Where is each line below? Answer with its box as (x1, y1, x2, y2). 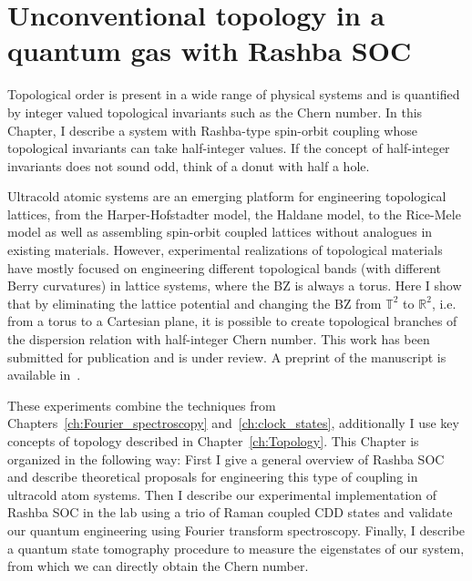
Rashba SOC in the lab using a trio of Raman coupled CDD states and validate (7, 503, 453, 522)
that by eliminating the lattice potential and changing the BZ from (7, 293, 382, 312)
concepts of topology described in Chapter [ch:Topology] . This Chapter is (7, 432, 419, 450)
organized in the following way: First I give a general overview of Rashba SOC (7, 449, 445, 468)
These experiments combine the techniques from (7, 395, 276, 414)
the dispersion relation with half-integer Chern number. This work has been (7, 330, 430, 349)
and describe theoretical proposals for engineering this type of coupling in (7, 467, 418, 486)
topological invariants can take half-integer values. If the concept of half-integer (7, 138, 450, 158)
